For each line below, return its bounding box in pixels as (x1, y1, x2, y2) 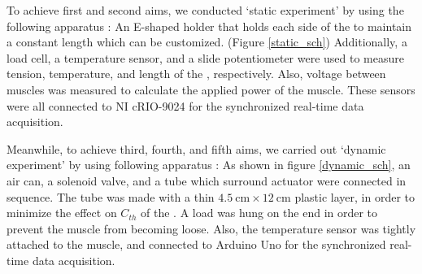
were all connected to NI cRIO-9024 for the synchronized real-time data (7, 97, 364, 114)
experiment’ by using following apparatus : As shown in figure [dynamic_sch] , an (7, 156, 411, 173)
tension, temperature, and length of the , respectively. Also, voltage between (7, 65, 386, 82)
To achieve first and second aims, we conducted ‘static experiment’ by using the (7, 2, 404, 18)
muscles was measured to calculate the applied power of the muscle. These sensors (7, 80, 415, 98)
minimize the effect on (7, 204, 117, 221)
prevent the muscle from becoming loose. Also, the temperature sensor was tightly (7, 220, 416, 237)
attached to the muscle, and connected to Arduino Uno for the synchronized (7, 236, 386, 253)
